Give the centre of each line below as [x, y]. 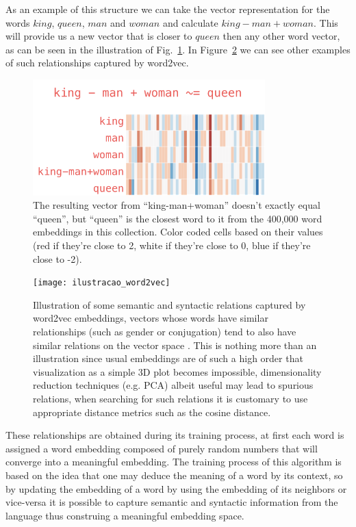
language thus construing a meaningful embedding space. [125, 515]
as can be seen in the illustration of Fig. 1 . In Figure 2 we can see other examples [178, 49]
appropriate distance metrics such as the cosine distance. [152, 412]
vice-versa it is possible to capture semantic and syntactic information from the [172, 502]
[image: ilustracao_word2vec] [102, 283]
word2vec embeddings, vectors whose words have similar [151, 318]
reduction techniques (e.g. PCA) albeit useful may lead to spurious [173, 385]
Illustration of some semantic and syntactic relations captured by [169, 304]
